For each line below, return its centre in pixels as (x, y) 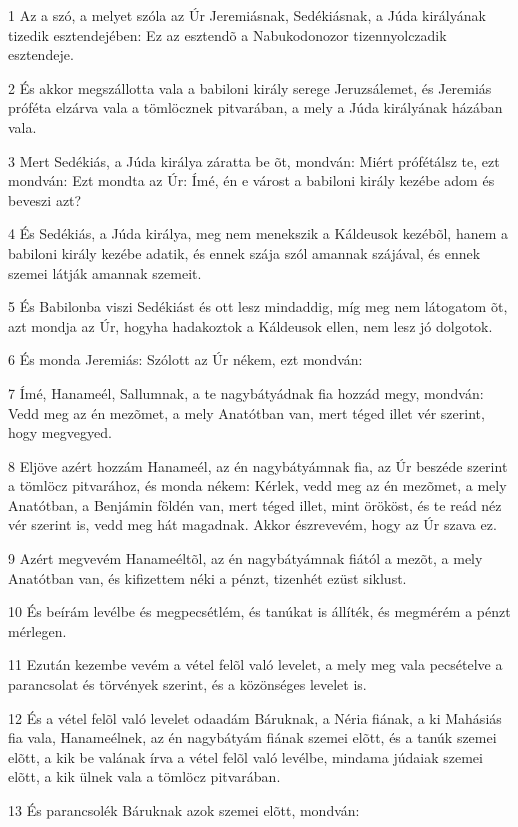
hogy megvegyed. (60, 432)
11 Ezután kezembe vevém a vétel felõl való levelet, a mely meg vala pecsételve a (255, 664)
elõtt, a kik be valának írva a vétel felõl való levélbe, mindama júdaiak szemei (245, 756)
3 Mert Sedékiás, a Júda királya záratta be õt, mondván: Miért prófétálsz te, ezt (254, 160)
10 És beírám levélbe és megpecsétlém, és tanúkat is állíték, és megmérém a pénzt (259, 611)
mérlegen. (37, 630)
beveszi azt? (45, 199)
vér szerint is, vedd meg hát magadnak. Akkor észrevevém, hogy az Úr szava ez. (252, 524)
